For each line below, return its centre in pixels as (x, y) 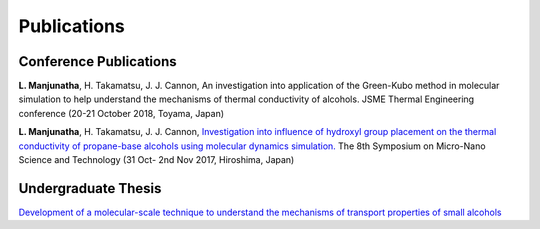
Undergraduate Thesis (90, 188)
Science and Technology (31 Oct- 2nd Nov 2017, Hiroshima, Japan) (156, 160)
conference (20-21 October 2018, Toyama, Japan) (121, 113)
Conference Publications (97, 61)
